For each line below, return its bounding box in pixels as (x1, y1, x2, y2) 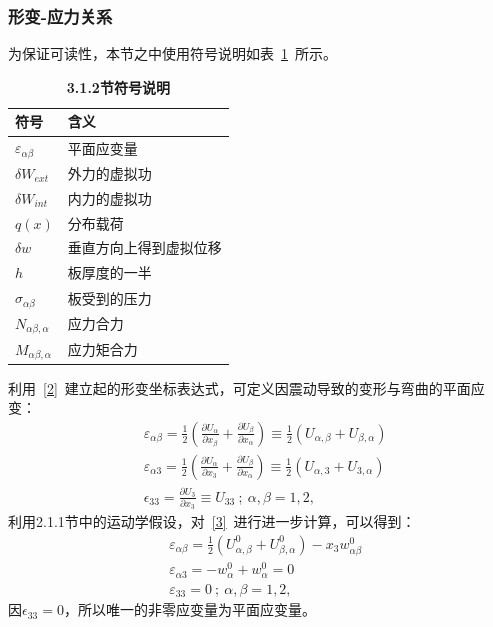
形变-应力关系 (8, 3, 113, 28)
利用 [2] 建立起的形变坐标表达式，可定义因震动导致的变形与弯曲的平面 (8, 377, 471, 398)
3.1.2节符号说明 (66, 76, 170, 97)
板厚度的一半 (67, 262, 152, 283)
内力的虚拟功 (67, 187, 152, 208)
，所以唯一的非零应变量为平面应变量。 (63, 599, 316, 620)
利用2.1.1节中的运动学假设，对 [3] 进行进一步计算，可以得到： (8, 511, 416, 532)
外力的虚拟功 (67, 162, 152, 183)
